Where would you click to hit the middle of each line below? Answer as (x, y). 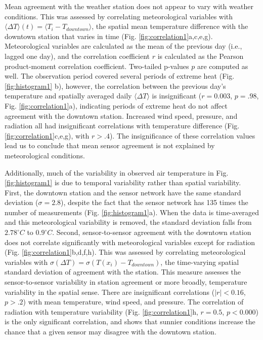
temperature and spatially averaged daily (68, 96)
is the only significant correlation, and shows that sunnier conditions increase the (130, 321)
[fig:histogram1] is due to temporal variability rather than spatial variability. (123, 182)
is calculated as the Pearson (201, 56)
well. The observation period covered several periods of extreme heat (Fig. (120, 76)
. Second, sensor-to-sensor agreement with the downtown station (152, 232)
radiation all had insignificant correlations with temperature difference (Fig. (122, 126)
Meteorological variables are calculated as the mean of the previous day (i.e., (123, 46)
